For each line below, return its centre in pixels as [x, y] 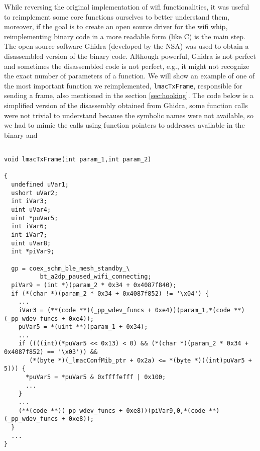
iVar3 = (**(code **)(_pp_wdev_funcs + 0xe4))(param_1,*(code [124, 310]
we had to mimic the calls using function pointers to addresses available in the [124, 125]
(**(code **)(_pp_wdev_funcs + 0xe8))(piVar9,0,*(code [112, 411]
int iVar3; [29, 201]
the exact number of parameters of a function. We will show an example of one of [129, 76]
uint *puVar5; [35, 218]
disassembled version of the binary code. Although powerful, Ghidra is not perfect [130, 56]
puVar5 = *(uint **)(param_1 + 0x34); [83, 327]
